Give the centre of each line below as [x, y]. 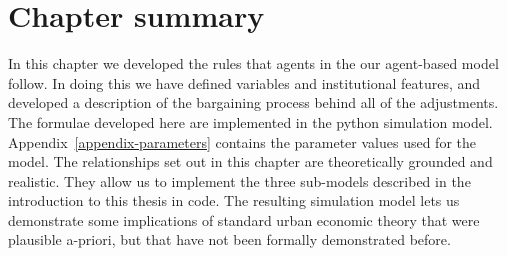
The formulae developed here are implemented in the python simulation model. [250, 121]
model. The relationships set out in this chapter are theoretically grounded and [250, 161]
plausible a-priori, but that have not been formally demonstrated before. [229, 239]
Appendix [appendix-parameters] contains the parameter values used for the [242, 141]
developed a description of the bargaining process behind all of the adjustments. [253, 102]
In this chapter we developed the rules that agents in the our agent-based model [253, 63]
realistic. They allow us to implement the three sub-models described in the [239, 180]
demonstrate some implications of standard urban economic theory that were [244, 219]
